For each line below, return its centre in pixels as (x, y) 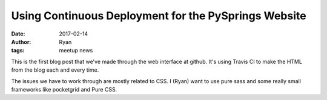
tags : (18, 51)
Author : (21, 42)
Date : (18, 34)
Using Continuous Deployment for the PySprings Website (159, 16)
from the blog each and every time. (55, 70)
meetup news (76, 51)
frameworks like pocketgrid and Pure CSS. (64, 89)
